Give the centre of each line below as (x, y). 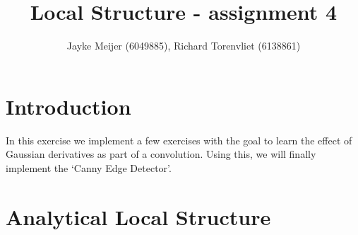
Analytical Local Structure (138, 216)
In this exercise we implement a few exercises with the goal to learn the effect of (179, 140)
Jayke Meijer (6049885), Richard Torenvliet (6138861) (184, 46)
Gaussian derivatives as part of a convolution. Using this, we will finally (161, 154)
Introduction (68, 106)
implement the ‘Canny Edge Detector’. (89, 167)
